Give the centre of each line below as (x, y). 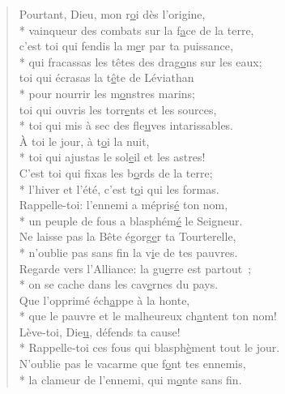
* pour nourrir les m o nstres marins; (107, 93)
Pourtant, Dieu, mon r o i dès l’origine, (112, 14)
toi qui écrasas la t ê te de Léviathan (106, 77)
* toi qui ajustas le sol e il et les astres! (112, 157)
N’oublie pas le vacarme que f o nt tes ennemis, (132, 364)
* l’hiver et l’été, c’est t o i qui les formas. (119, 188)
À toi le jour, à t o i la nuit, (84, 141)
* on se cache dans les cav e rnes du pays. (119, 284)
